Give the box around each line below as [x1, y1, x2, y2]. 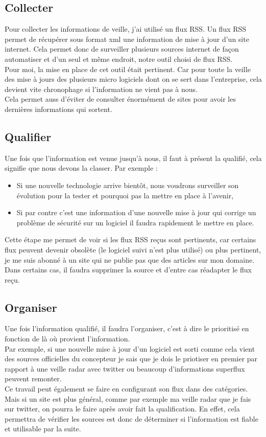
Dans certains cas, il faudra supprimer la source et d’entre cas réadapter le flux [5, 264, 252, 275]
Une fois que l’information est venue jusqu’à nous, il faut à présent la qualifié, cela [5, 152, 262, 163]
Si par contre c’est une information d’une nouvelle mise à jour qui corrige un [16, 207, 256, 218]
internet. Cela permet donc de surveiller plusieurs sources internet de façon [5, 43, 239, 54]
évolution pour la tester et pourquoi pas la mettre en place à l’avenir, [16, 190, 234, 200]
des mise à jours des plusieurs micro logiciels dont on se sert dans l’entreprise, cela [5, 74, 262, 84]
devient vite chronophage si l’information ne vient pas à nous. [5, 83, 198, 94]
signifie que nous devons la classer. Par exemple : [5, 163, 158, 173]
